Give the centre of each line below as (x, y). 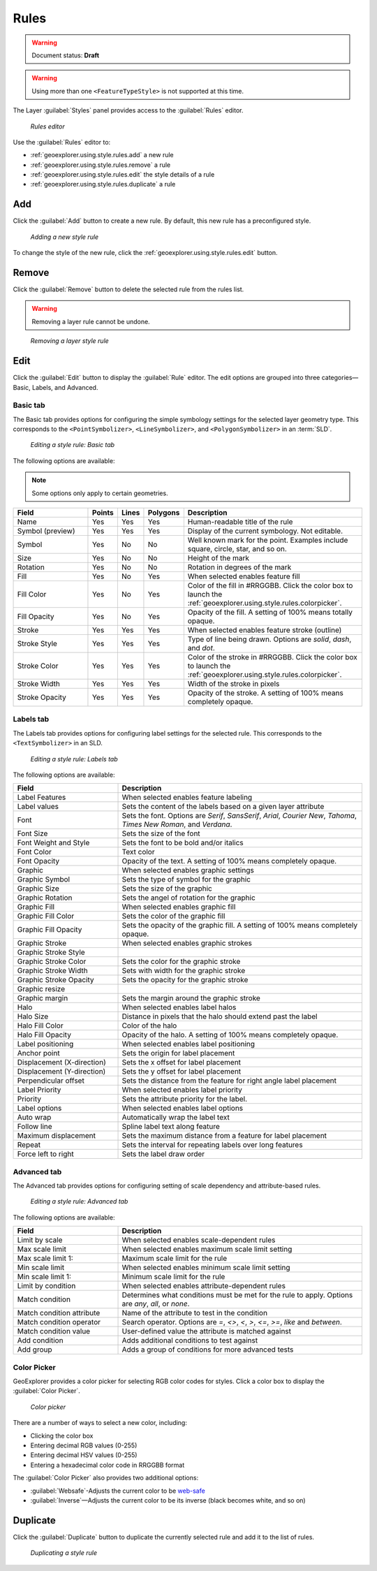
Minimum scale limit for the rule (173, 1277)
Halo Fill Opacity (44, 1035)
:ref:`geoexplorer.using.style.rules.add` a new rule (102, 155)
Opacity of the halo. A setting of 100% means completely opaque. (230, 1035)
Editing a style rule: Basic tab (73, 445)
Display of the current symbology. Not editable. (265, 531)
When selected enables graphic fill (179, 907)
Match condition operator (59, 1322)
